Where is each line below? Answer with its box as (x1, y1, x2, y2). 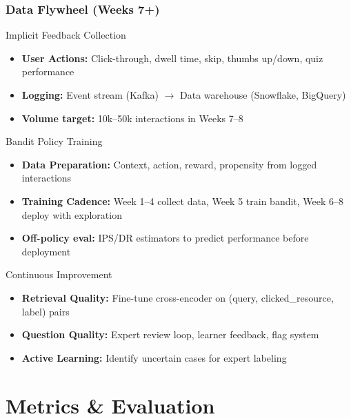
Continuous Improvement (6, 267, 112, 282)
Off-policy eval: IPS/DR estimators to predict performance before (21, 231, 309, 245)
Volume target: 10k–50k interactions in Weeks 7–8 (21, 110, 243, 125)
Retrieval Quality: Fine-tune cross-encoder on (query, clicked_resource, (21, 290, 334, 304)
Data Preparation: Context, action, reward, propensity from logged (21, 157, 317, 171)
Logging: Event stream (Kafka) (21, 88, 159, 101)
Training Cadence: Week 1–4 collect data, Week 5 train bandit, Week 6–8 (21, 193, 344, 208)
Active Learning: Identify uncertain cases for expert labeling (21, 350, 287, 364)
